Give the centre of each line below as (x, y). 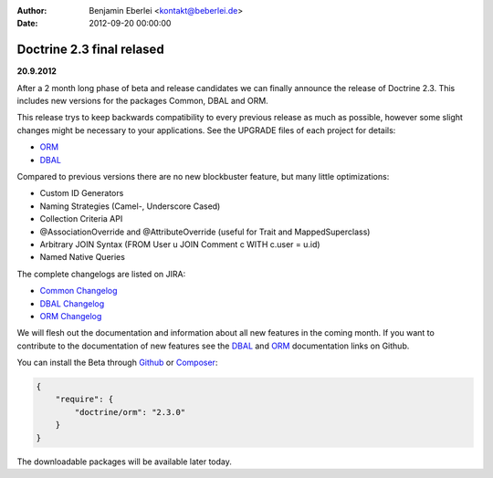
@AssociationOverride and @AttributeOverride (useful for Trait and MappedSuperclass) (205, 232)
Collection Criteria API (81, 219)
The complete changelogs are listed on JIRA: (101, 274)
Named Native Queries (82, 257)
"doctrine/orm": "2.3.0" (130, 412)
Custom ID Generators (82, 193)
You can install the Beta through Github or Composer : (117, 363)
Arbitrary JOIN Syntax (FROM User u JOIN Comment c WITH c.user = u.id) (180, 244)
